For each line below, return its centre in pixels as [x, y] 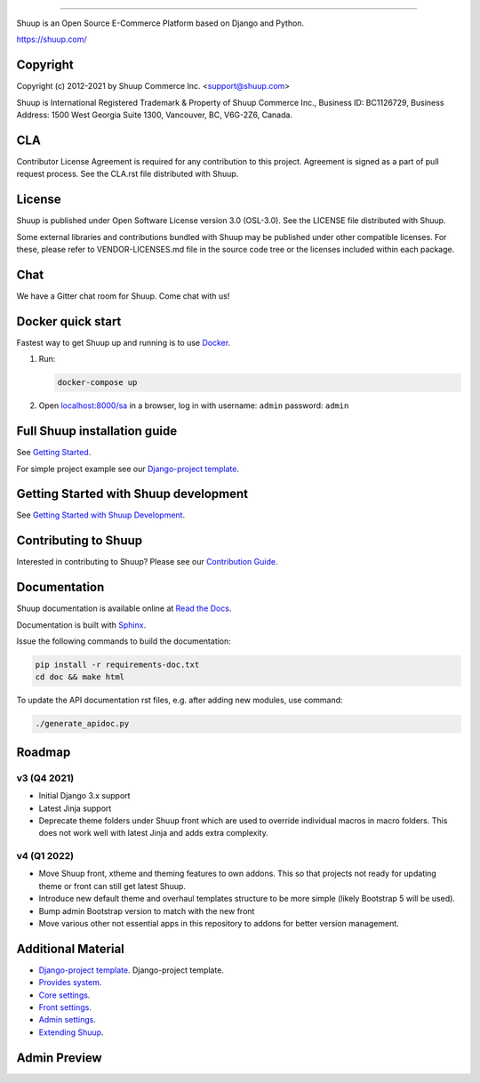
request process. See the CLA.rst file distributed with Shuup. [128, 174]
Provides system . [70, 983]
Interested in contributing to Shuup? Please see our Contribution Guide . [147, 562]
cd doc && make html [80, 677]
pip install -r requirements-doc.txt [117, 665]
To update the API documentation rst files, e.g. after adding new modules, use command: [180, 700]
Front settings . [65, 1007]
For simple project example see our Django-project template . [128, 469]
